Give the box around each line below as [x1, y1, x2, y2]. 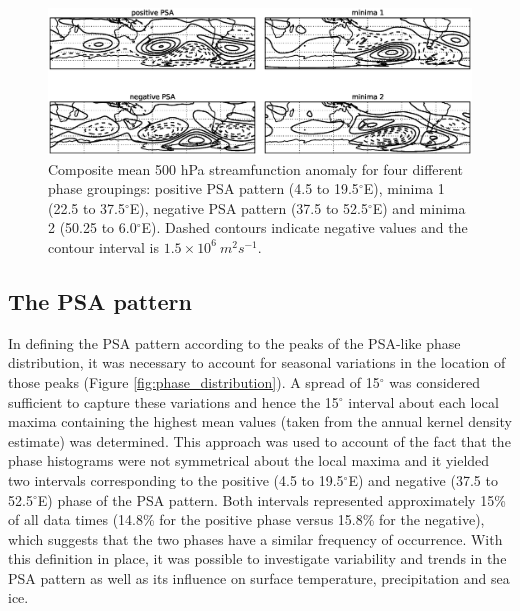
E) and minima [372, 197, 466, 218]
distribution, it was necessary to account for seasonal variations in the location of [8, 352, 506, 373]
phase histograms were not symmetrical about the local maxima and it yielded [8, 450, 490, 471]
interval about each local [348, 391, 499, 412]
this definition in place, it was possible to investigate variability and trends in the [8, 548, 507, 569]
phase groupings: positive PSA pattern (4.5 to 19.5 [48, 178, 359, 199]
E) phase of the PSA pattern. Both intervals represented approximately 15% [37, 489, 506, 510]
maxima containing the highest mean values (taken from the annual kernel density [8, 411, 512, 432]
